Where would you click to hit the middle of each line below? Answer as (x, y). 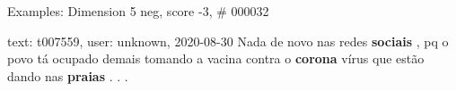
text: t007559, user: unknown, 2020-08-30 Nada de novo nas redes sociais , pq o (228, 41)
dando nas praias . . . (68, 75)
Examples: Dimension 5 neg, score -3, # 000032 (138, 11)
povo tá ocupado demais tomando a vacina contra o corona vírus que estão (216, 58)
